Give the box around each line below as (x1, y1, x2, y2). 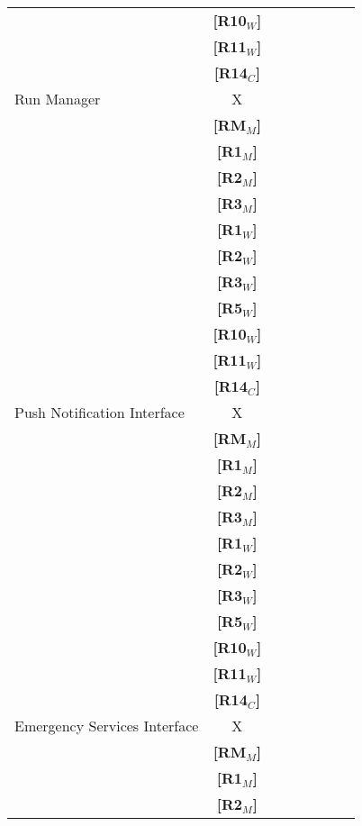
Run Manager (14, 88, 101, 109)
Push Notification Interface (14, 402, 185, 422)
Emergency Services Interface (14, 715, 199, 736)
